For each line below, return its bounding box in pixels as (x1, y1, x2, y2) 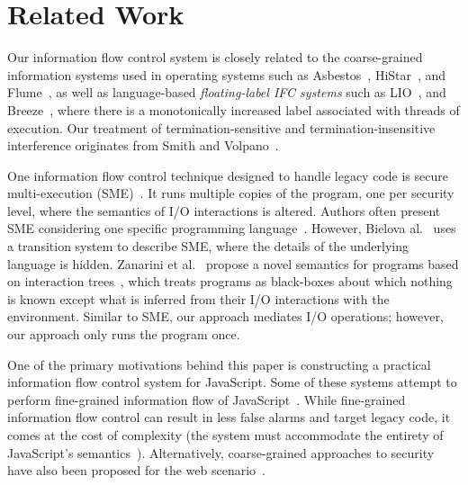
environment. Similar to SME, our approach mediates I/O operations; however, (7, 307, 444, 326)
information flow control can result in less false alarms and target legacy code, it (7, 408, 451, 427)
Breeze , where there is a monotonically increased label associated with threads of (7, 100, 460, 119)
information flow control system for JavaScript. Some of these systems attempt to (7, 373, 457, 391)
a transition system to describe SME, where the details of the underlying (7, 237, 409, 256)
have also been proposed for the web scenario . (7, 461, 265, 480)
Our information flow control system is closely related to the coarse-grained (7, 48, 423, 67)
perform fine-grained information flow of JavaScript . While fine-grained (7, 390, 406, 409)
